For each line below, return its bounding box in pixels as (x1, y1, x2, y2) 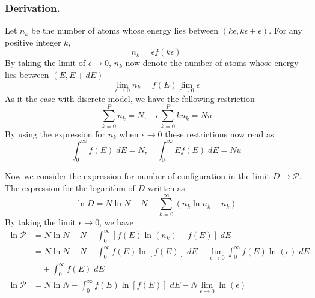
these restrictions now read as (165, 127, 274, 140)
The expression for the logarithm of (5, 182, 135, 194)
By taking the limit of (5, 56, 85, 69)
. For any (269, 24, 302, 37)
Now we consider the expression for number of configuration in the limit (5, 170, 271, 182)
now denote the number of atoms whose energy (125, 56, 299, 69)
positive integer (5, 35, 61, 48)
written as (147, 182, 185, 194)
